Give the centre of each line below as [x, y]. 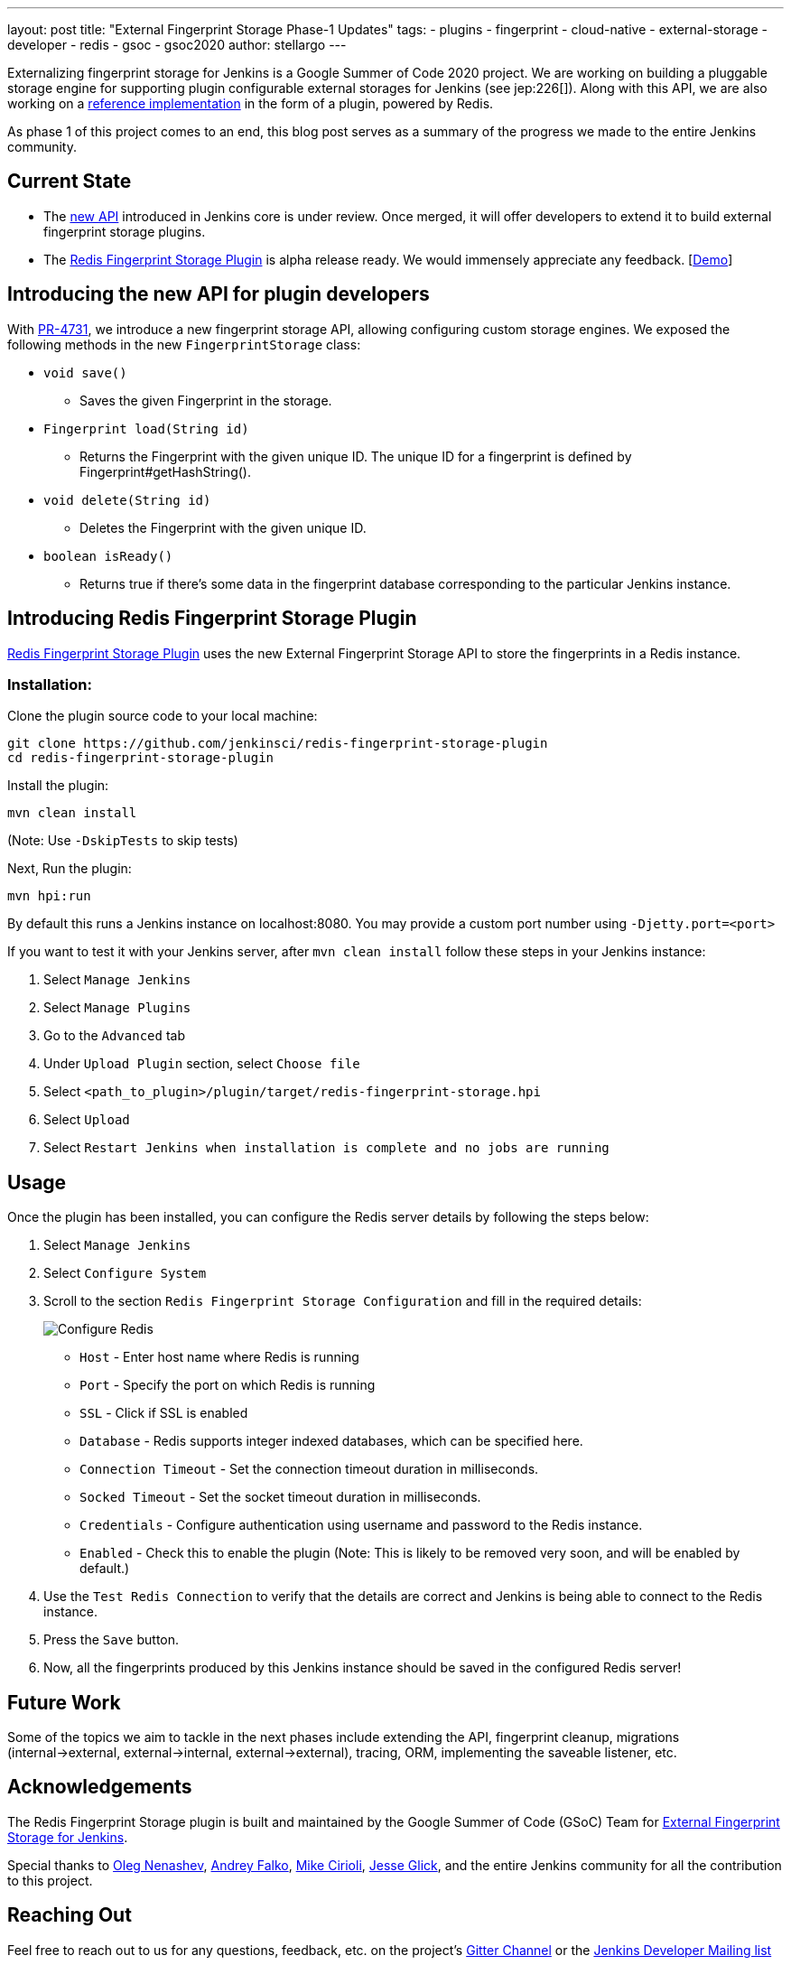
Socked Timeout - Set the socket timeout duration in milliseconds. [280, 1497]
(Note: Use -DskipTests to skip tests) [123, 841]
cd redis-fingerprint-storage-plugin [141, 758]
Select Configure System [125, 1273]
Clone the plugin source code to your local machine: [163, 716]
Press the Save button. [112, 1640]
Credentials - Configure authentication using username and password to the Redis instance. [361, 1525]
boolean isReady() [108, 556]
